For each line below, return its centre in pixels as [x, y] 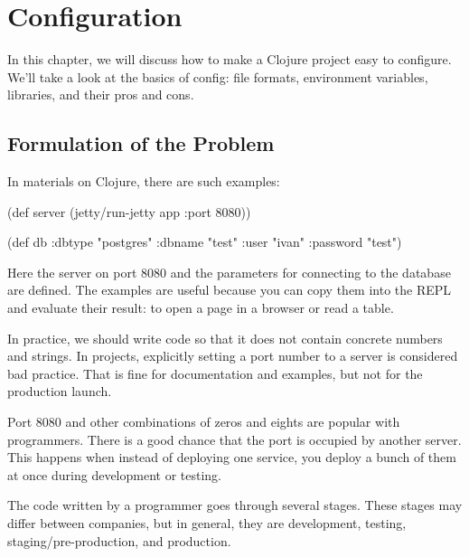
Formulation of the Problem [141, 143]
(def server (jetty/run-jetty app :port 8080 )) [129, 211]
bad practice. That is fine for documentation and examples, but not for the [215, 373]
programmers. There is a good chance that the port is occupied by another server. [234, 439]
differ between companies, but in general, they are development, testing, [207, 523]
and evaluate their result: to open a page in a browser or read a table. [201, 308]
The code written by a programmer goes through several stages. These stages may [235, 505]
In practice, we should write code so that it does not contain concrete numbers [225, 338]
